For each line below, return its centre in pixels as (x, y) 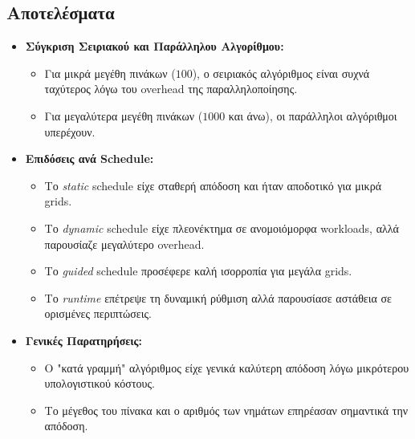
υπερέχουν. (70, 131)
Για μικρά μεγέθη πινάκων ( (110, 73)
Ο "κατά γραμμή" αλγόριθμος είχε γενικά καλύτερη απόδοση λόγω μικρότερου (227, 367)
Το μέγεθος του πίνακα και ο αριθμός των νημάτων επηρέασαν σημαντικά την (226, 410)
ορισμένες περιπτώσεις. (98, 313)
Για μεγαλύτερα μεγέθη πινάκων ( (124, 115)
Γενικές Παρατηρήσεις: (83, 340)
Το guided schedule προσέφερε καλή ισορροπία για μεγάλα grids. (198, 271)
